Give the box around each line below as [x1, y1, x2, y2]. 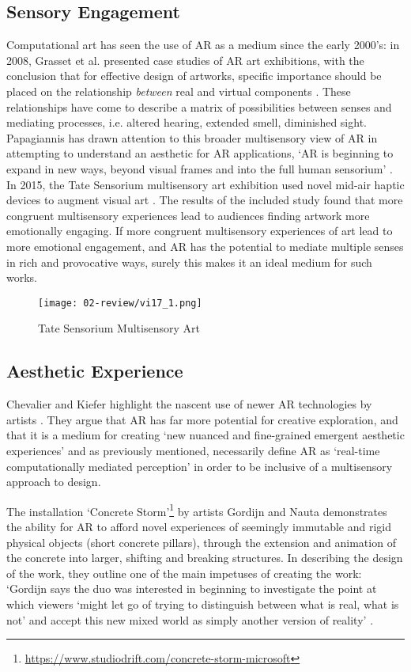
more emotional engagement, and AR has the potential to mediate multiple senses [6, 237, 404, 254]
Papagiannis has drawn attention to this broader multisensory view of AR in [6, 129, 378, 146]
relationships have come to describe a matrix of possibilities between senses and [6, 98, 392, 115]
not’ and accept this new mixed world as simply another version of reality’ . [6, 611, 374, 628]
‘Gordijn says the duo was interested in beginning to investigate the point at [6, 580, 377, 597]
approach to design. [6, 473, 101, 490]
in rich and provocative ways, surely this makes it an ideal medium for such [6, 253, 372, 270]
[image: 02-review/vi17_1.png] [38, 297, 202, 309]
